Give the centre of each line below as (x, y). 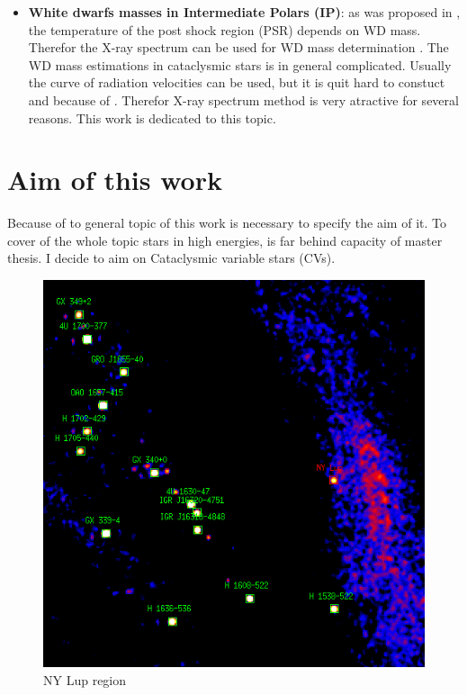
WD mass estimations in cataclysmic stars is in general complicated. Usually (240, 64)
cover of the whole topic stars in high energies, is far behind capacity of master (225, 240)
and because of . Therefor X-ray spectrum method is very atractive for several (243, 99)
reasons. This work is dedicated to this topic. (152, 117)
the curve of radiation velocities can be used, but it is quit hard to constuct (237, 82)
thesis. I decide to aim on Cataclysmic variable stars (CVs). (171, 258)
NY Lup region (85, 680)
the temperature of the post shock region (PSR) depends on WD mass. (225, 29)
